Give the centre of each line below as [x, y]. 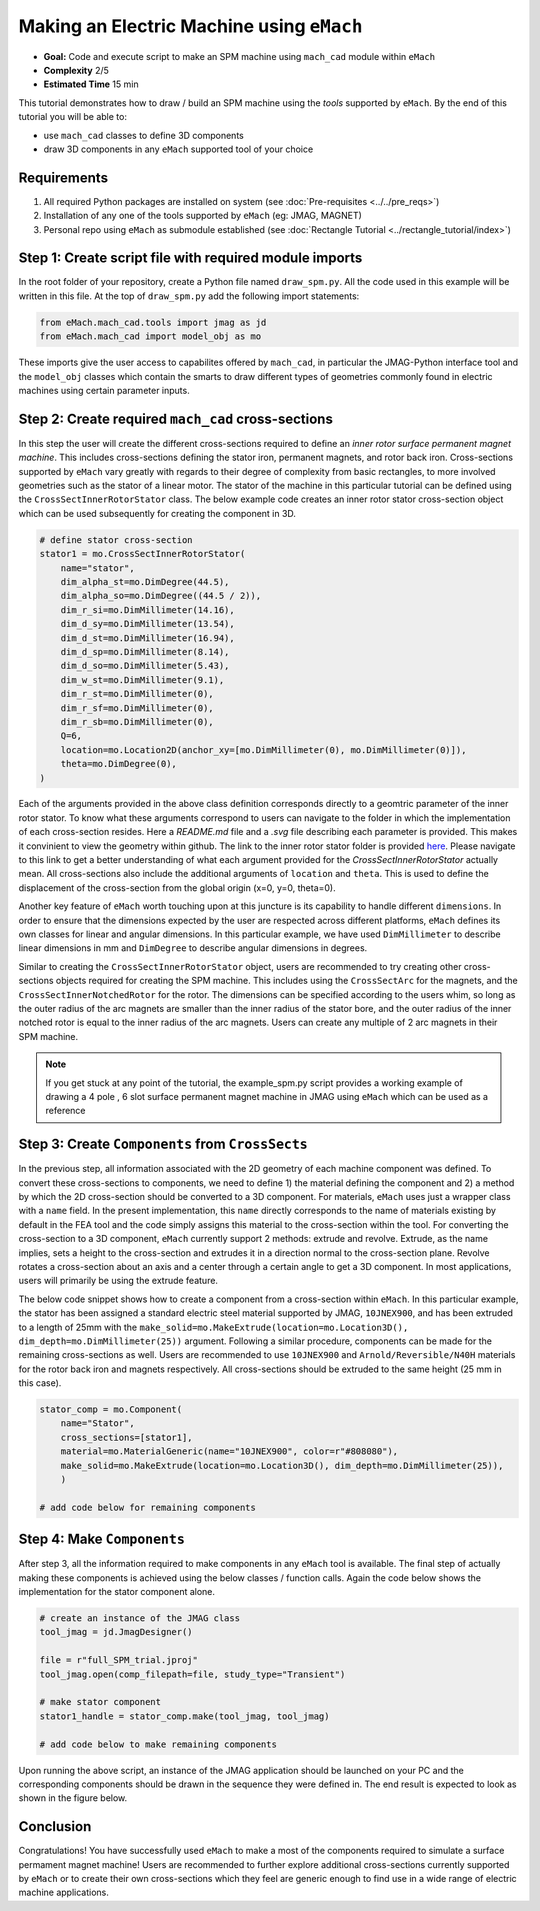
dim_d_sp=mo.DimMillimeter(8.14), [145, 651]
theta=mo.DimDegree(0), [118, 764]
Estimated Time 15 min [91, 84]
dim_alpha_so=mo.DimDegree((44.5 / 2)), [161, 596]
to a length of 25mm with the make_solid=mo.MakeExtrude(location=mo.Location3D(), [213, 1327]
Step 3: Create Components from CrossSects [163, 1144]
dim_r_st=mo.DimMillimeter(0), [137, 694]
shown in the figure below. [73, 1798]
